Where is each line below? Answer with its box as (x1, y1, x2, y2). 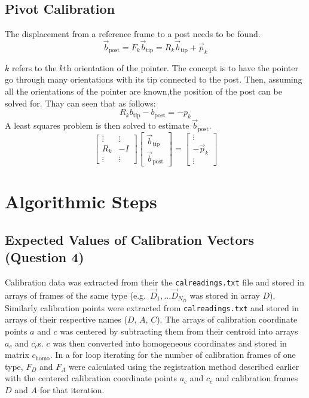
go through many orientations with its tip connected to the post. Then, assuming (5, 73, 302, 86)
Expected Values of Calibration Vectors (5, 230, 254, 248)
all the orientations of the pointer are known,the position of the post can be (5, 85, 282, 97)
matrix (5, 348, 29, 361)
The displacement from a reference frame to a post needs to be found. (5, 28, 261, 40)
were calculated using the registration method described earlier (69, 360, 299, 372)
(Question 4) (5, 248, 84, 266)
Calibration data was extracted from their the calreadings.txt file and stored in (5, 276, 304, 288)
